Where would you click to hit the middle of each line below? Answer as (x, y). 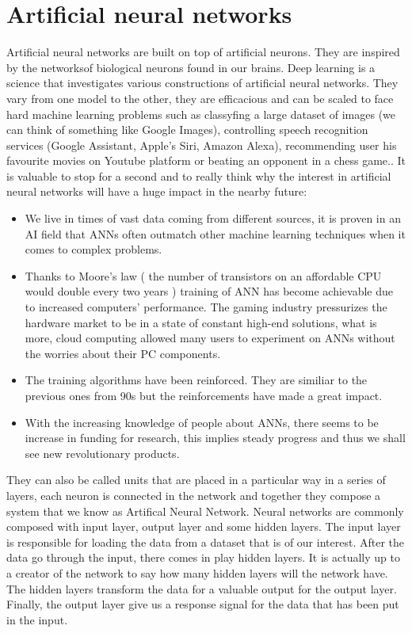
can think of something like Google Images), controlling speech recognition (187, 130)
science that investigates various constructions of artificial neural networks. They (202, 83)
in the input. (37, 619)
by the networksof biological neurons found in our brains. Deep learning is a (191, 67)
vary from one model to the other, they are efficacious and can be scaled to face (200, 98)
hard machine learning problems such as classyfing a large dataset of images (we (201, 114)
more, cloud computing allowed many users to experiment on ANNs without (210, 338)
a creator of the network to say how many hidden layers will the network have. (197, 572)
